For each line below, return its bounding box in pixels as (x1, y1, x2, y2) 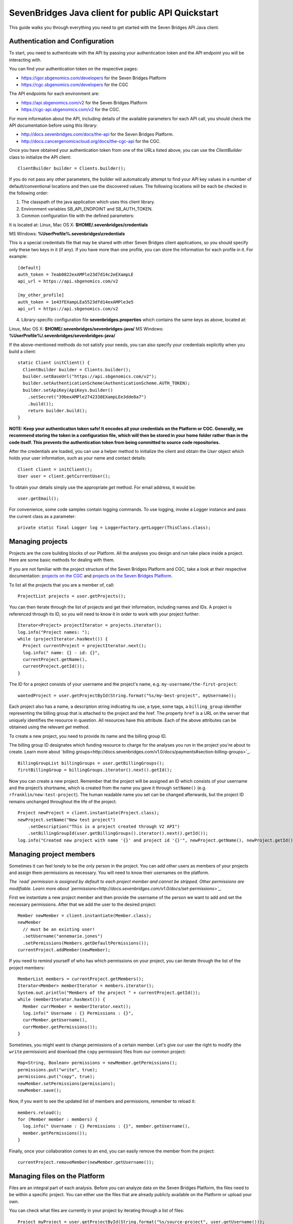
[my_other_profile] (18, 292, 64, 298)
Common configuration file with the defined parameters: (21, 213, 134, 219)
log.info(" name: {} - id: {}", (22, 650, 100, 656)
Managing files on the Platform (9, 1172, 105, 1180)
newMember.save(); (18, 1087, 62, 1093)
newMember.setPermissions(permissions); (18, 1081, 116, 1086)
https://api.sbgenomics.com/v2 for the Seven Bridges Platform (21, 99, 147, 105)
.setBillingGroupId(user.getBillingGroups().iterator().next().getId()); (27, 830, 209, 836)
